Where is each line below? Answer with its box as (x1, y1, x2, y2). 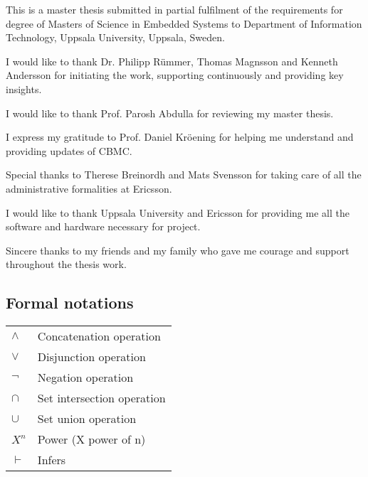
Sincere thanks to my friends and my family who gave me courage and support (6, 242, 349, 257)
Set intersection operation (37, 390, 166, 407)
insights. (6, 81, 42, 96)
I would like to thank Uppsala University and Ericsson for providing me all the (6, 205, 349, 220)
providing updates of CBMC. (6, 143, 132, 158)
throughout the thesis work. (6, 257, 127, 272)
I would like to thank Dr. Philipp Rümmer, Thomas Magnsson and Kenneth (6, 53, 338, 68)
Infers (37, 451, 66, 468)
